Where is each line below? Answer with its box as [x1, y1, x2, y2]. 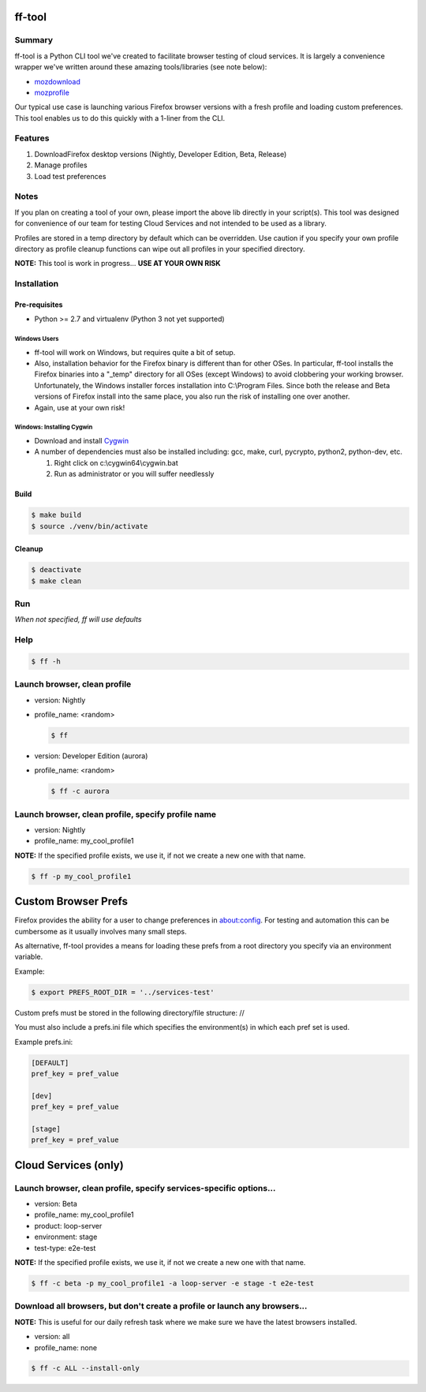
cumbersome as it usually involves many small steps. [14, 926, 187, 936]
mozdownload [34, 77, 80, 86]
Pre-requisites [14, 300, 63, 309]
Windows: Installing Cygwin [14, 423, 93, 432]
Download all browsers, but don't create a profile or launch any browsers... [14, 1300, 308, 1312]
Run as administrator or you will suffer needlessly [54, 470, 215, 479]
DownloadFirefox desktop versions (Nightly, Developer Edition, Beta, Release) [34, 149, 287, 159]
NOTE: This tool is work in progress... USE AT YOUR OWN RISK [14, 259, 221, 268]
